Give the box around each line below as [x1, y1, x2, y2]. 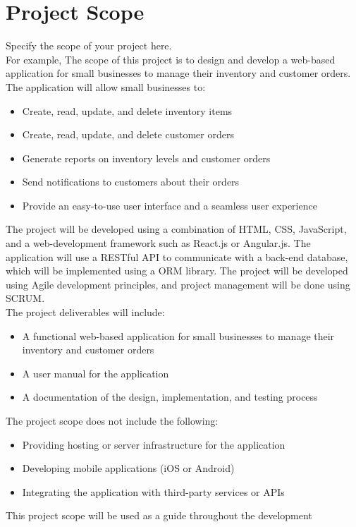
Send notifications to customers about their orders [22, 174, 240, 189]
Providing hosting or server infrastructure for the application [22, 437, 286, 452]
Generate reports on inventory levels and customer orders [22, 150, 271, 165]
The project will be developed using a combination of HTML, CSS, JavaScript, [6, 222, 347, 236]
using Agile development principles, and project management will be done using [6, 277, 350, 291]
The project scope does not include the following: [6, 413, 219, 428]
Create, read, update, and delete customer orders [22, 127, 234, 142]
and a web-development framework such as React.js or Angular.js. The [6, 236, 311, 250]
